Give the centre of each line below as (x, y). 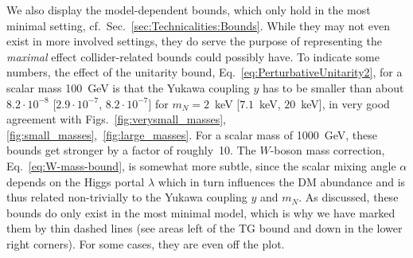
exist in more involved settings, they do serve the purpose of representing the (194, 41)
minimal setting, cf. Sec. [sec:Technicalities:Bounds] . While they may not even (198, 25)
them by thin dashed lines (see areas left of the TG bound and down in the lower (205, 228)
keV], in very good (345, 103)
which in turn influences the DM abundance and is (282, 181)
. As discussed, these (349, 197)
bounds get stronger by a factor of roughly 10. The (131, 150)
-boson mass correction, (327, 150)
